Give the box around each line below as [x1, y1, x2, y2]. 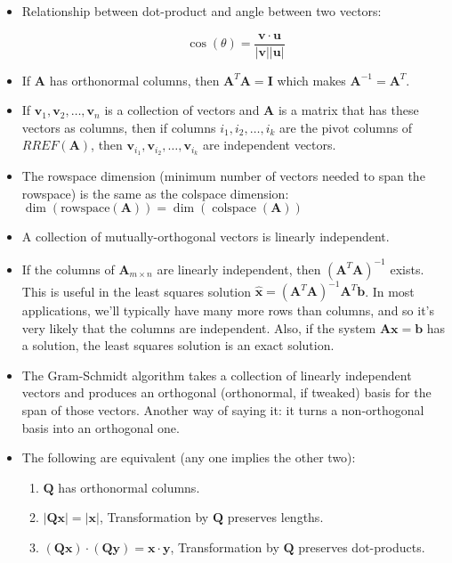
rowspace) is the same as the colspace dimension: [21, 184, 289, 202]
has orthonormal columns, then [49, 70, 220, 89]
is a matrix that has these [278, 101, 419, 119]
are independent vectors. [202, 135, 336, 154]
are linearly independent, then [157, 259, 321, 278]
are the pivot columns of [279, 118, 413, 136]
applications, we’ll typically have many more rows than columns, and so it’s [21, 301, 435, 320]
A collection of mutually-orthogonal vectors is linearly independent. [21, 227, 390, 246]
